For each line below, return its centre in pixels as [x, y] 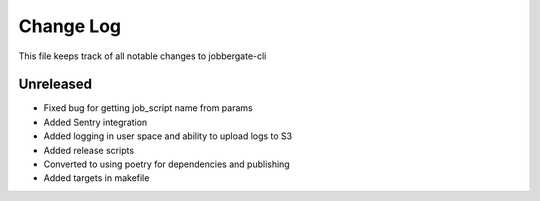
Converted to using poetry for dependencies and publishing [166, 164]
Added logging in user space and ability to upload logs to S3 [168, 136]
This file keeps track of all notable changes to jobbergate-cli [142, 56]
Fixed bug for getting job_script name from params [148, 108]
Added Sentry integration [95, 122]
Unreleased [55, 84]
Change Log [70, 26]
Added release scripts [89, 150]
